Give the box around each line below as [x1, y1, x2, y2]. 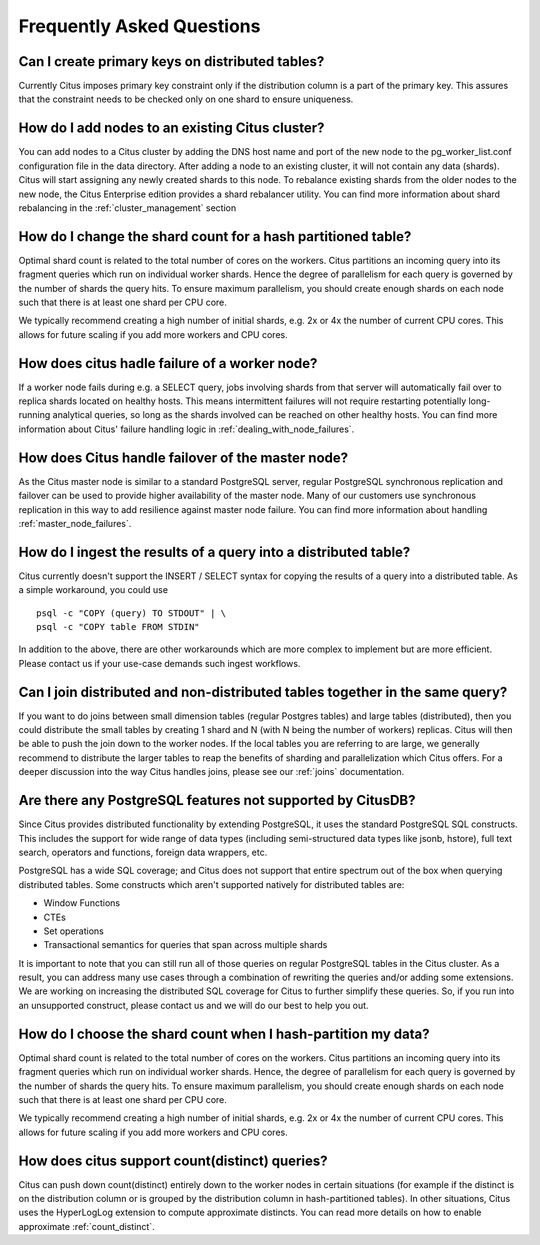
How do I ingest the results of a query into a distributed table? [18, 543, 411, 560]
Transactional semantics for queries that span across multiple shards [43, 939, 328, 951]
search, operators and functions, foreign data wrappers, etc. [18, 846, 268, 858]
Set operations [43, 925, 104, 937]
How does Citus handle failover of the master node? [18, 449, 349, 466]
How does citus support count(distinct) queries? [18, 1152, 328, 1169]
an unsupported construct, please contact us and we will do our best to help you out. [18, 999, 369, 1011]
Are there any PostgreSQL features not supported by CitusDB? [18, 792, 416, 809]
